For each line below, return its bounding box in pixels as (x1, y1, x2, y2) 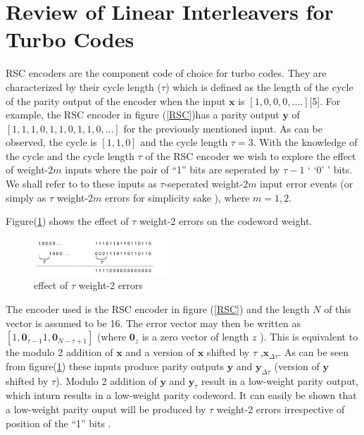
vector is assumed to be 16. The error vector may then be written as (6, 315, 301, 330)
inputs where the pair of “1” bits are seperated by (65, 162, 280, 177)
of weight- (6, 162, 49, 177)
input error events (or (260, 176, 353, 191)
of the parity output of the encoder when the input (6, 93, 226, 108)
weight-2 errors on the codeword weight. (139, 214, 313, 228)
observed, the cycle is (6, 135, 97, 149)
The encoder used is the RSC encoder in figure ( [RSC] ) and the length (6, 301, 310, 316)
